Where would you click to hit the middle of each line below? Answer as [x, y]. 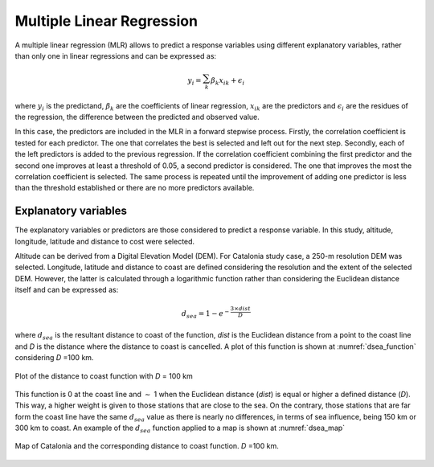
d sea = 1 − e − [205, 314]
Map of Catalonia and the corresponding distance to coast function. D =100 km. [147, 446]
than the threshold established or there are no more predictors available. [135, 188]
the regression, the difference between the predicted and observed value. [137, 117]
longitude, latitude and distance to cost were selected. [105, 241]
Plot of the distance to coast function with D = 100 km [104, 376]
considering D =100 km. [54, 358]
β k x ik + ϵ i [227, 82]
